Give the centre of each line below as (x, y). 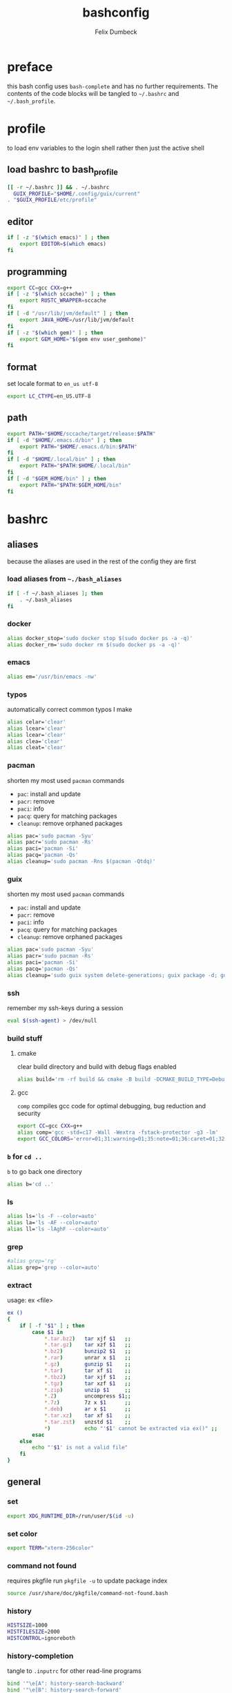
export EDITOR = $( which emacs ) (63, 244)
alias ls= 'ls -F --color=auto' (52, 1217)
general (24, 1482)
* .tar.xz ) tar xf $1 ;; (87, 1416)
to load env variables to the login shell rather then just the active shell (106, 148)
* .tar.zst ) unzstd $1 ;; (87, 1422)
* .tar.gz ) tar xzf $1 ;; (87, 1345)
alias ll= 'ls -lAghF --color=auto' (58, 1229)
